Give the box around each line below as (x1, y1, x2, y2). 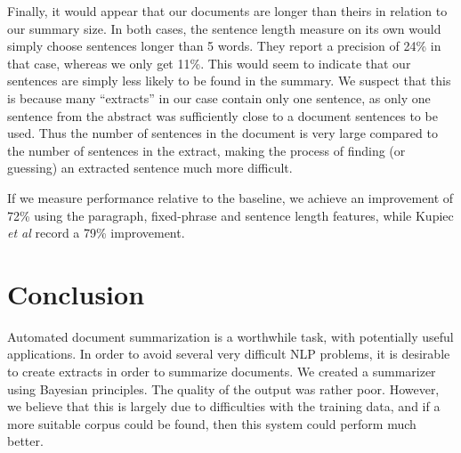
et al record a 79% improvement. (7, 223, 185, 242)
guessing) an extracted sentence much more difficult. (7, 158, 293, 177)
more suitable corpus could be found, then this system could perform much (7, 414, 417, 433)
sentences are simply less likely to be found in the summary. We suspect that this (7, 71, 451, 90)
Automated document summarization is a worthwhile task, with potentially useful (7, 327, 454, 345)
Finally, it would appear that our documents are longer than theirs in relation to (7, 2, 448, 20)
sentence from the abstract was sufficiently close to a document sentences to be (7, 106, 438, 125)
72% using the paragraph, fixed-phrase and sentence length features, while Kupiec (7, 206, 454, 224)
